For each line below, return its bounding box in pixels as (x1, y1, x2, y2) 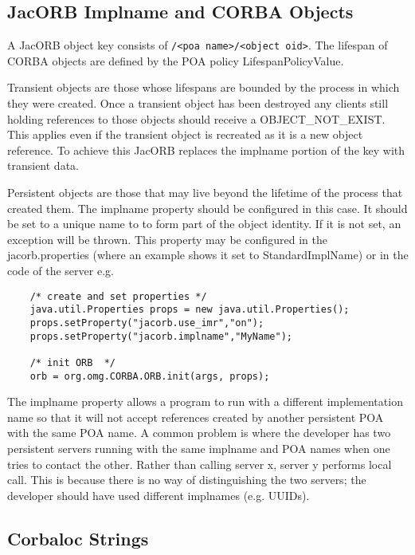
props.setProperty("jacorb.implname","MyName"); (29, 330, 292, 342)
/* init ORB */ (29, 356, 116, 368)
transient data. (7, 157, 79, 174)
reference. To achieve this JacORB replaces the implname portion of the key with (7, 141, 405, 158)
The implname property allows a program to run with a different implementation (7, 393, 403, 410)
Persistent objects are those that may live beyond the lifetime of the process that (7, 184, 403, 201)
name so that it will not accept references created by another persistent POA (7, 408, 384, 425)
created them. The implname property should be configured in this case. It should (7, 199, 408, 216)
